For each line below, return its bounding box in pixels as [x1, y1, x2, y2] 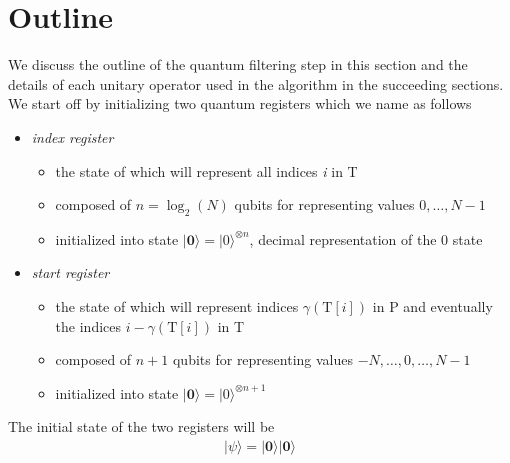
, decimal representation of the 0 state [249, 228, 483, 249]
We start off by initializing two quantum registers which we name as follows [8, 93, 472, 114]
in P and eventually [372, 296, 493, 317]
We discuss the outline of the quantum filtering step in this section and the [8, 54, 468, 75]
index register [31, 126, 114, 147]
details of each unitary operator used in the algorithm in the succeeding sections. [8, 73, 504, 94]
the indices [55, 315, 122, 336]
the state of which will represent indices [55, 296, 299, 317]
